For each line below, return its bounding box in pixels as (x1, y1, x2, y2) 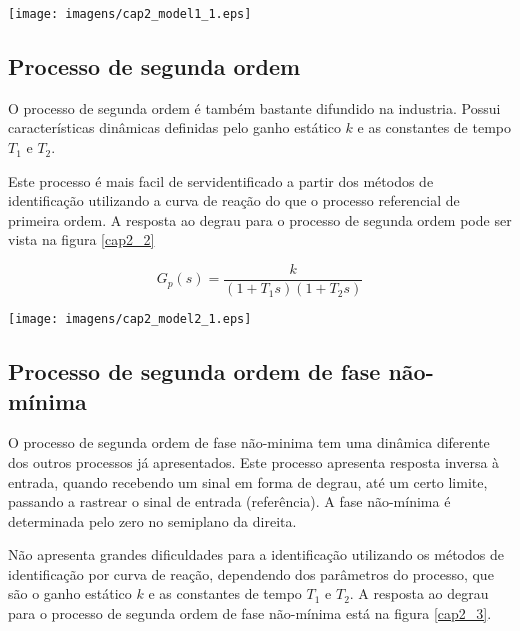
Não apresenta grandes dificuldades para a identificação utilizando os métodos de (8, 544, 504, 565)
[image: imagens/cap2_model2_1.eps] (8, 312, 252, 327)
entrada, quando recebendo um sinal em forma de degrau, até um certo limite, (8, 471, 488, 492)
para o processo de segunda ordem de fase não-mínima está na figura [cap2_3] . (8, 603, 492, 624)
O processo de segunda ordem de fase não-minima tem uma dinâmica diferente (8, 432, 490, 453)
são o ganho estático (8, 583, 132, 604)
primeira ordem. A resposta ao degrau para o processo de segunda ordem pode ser (8, 209, 512, 230)
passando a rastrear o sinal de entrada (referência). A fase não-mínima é (8, 491, 451, 512)
